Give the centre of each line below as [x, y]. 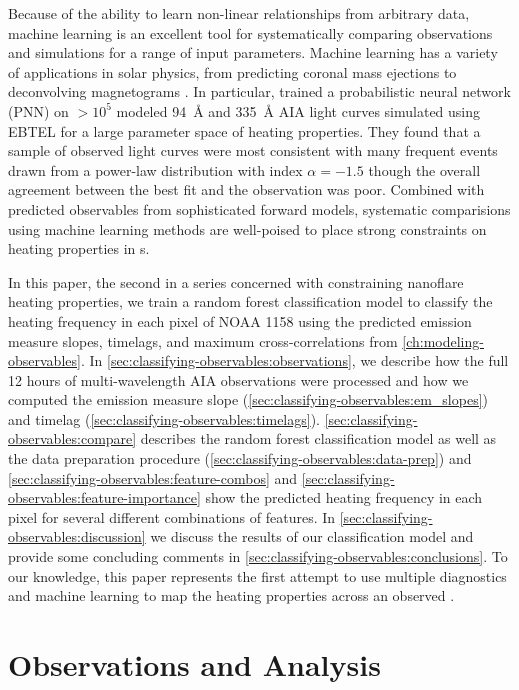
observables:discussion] [77, 536]
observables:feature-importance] [104, 497]
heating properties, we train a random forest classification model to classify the [250, 301]
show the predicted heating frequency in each [344, 497]
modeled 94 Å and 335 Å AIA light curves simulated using [298, 110]
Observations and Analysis [194, 664]
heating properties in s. [79, 248]
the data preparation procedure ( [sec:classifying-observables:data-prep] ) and [240, 458]
